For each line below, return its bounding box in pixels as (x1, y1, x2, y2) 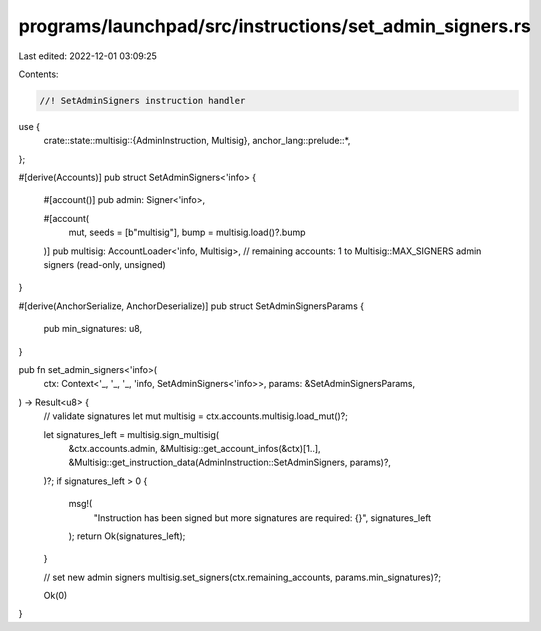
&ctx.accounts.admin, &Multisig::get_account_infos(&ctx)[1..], (68, 442, 321, 454)
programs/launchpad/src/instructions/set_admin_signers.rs (18, 15, 532, 37)
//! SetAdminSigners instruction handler (39, 95, 246, 106)
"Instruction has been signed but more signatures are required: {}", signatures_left (93, 511, 432, 524)
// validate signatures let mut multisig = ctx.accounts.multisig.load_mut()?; (43, 410, 349, 422)
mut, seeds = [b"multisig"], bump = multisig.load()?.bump (68, 226, 306, 239)
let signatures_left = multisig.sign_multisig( (43, 428, 220, 440)
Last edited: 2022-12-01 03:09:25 (18, 50, 157, 62)
